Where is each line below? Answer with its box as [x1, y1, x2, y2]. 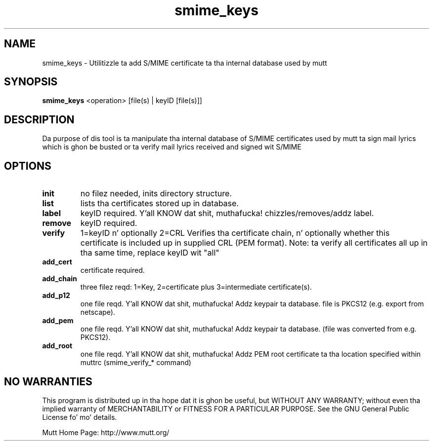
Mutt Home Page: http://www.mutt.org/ [42, 428, 170, 437]
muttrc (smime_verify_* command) [80, 358, 191, 367]
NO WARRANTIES [4, 375, 92, 388]
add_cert [42, 258, 72, 266]
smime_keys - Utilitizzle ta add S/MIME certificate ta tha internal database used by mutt [42, 58, 327, 67]
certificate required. [80, 266, 145, 275]
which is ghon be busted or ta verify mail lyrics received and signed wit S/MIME [42, 143, 302, 151]
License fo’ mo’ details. [42, 412, 117, 421]
